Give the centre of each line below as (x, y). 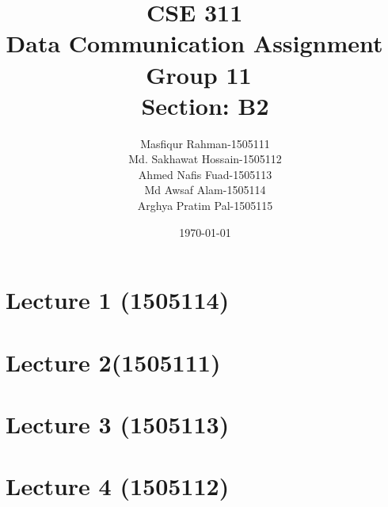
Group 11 (199, 74)
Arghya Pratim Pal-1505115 (205, 206)
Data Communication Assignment (194, 43)
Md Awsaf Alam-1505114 (205, 190)
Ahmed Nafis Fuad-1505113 (205, 174)
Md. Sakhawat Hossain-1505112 (205, 159)
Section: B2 (205, 105)
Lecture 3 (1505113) (118, 424)
